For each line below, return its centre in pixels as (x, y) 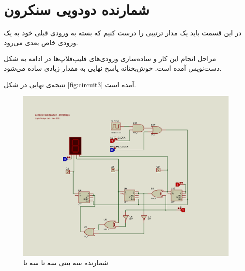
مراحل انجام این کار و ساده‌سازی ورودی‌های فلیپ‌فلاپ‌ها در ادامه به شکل (110, 58)
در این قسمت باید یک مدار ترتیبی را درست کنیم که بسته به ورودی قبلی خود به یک (123, 33)
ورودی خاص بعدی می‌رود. (41, 42)
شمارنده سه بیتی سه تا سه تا (66, 263)
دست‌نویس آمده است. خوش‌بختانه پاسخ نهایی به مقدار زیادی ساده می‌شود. (113, 68)
